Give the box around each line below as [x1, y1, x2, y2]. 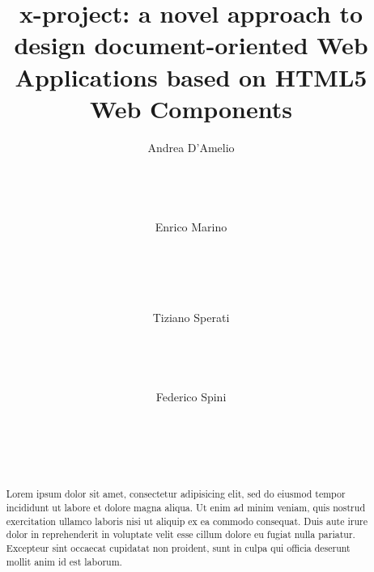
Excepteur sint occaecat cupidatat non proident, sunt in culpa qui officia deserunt [6, 540, 351, 554]
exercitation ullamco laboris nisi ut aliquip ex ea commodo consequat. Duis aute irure [6, 514, 368, 528]
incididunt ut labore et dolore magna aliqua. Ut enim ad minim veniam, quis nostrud [6, 501, 365, 515]
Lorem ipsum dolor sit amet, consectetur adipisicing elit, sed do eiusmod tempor [6, 487, 346, 501]
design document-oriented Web [14, 28, 368, 61]
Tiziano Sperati [152, 308, 230, 325]
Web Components [90, 91, 292, 125]
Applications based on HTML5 [15, 60, 368, 93]
